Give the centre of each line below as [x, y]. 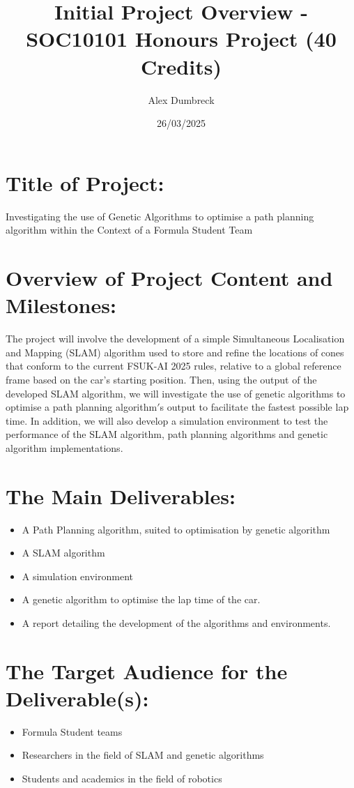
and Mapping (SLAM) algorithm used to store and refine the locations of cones [175, 352]
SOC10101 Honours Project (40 [181, 39]
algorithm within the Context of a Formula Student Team [129, 230]
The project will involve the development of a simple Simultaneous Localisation [175, 339]
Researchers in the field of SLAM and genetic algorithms [143, 755]
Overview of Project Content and [169, 278]
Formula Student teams [72, 731]
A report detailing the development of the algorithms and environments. [176, 622]
